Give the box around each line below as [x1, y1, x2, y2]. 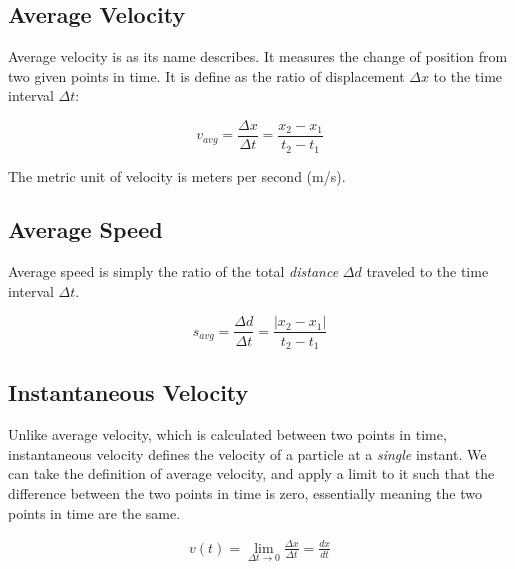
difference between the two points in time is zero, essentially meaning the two [8, 482, 482, 503]
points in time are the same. [8, 502, 181, 523]
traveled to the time [366, 261, 489, 282]
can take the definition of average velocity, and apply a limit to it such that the [8, 463, 495, 484]
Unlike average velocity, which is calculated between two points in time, [8, 424, 447, 445]
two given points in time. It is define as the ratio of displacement [8, 65, 405, 86]
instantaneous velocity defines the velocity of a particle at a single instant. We [8, 443, 487, 464]
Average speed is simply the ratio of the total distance [8, 261, 339, 282]
